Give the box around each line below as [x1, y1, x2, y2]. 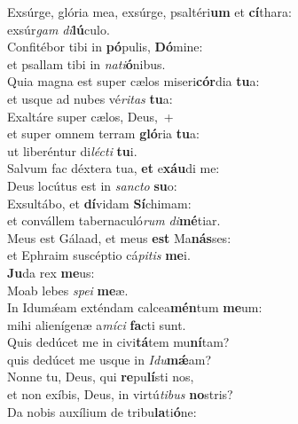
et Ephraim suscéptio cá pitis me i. [7, 246, 191, 264]
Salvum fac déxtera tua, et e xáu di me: [7, 159, 220, 177]
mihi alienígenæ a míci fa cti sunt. [7, 315, 186, 334]
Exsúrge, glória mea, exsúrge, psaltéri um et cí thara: [7, 3, 292, 20]
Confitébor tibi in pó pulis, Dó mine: [7, 37, 203, 56]
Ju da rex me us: [7, 263, 95, 281]
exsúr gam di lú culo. [7, 20, 110, 38]
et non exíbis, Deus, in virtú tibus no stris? [7, 385, 233, 404]
